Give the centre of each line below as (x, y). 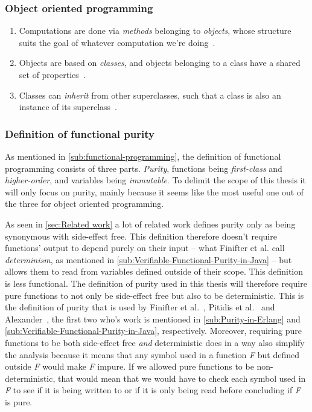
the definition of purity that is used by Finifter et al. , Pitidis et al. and (140, 307)
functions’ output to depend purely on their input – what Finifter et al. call (145, 248)
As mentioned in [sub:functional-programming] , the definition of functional (143, 156)
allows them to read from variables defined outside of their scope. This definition (154, 271)
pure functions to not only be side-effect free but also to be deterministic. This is (154, 295)
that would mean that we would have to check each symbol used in (182, 378)
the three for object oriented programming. (84, 204)
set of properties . (52, 74)
